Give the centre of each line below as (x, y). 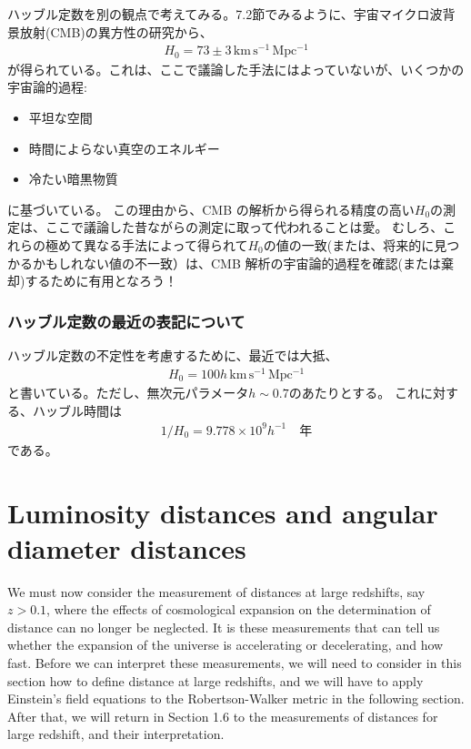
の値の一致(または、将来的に (349, 244)
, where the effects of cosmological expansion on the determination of (239, 609)
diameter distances (127, 547)
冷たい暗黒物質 (73, 179)
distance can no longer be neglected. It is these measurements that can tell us (224, 627)
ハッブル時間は (77, 410)
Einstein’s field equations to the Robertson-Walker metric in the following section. (236, 698)
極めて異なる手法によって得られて (146, 244)
